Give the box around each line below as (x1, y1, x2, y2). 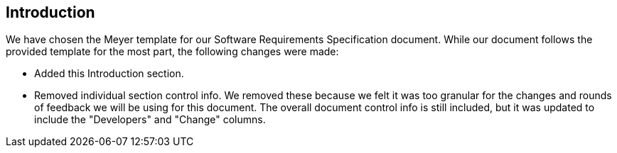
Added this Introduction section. (34, 67, 184, 80)
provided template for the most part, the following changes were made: (6, 45, 339, 58)
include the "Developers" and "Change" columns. (34, 113, 266, 126)
